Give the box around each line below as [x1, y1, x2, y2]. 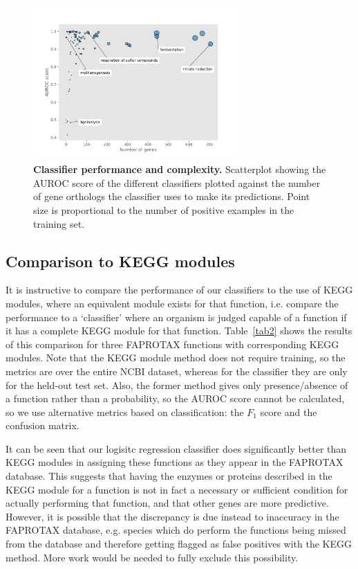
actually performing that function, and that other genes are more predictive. [6, 496, 329, 510]
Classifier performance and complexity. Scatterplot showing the [33, 162, 326, 177]
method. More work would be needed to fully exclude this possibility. [6, 550, 299, 564]
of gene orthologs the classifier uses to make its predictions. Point [33, 189, 310, 204]
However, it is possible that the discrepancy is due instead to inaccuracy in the [6, 509, 339, 523]
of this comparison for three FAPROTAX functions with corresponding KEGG [6, 336, 339, 351]
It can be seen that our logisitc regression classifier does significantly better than [6, 441, 347, 455]
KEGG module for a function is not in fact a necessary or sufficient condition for [6, 482, 348, 496]
